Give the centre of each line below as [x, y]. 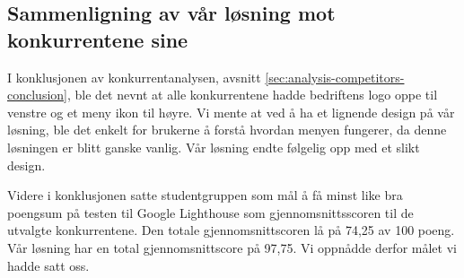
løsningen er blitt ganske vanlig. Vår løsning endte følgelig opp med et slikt [214, 147]
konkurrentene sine [98, 39]
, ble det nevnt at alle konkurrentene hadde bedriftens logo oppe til [252, 95]
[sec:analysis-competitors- [335, 77]
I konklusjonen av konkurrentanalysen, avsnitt [134, 77]
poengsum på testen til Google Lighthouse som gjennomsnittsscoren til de [210, 212]
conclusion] [37, 95]
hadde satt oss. [48, 265]
